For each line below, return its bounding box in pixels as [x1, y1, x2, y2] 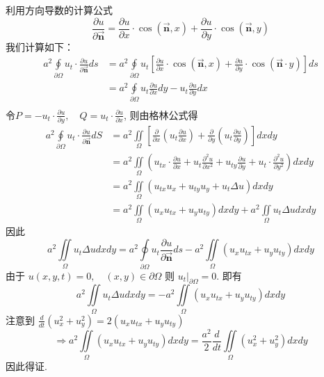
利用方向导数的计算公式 [6, 3, 113, 17]
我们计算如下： [6, 39, 74, 54]
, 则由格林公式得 [123, 107, 198, 122]
